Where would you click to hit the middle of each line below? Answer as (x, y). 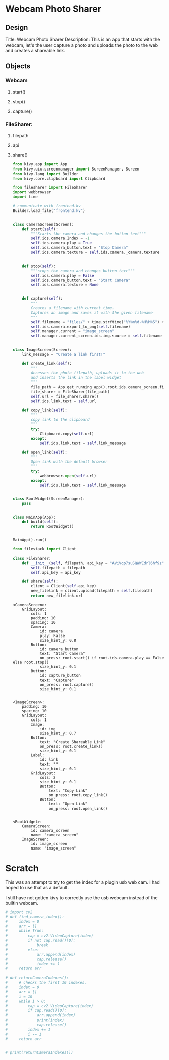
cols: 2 (48, 777)
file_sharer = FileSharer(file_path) (70, 392)
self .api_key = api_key (56, 572)
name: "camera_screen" (55, 835)
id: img (48, 729)
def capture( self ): (42, 299)
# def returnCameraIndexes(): (37, 978)
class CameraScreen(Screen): (43, 224)
